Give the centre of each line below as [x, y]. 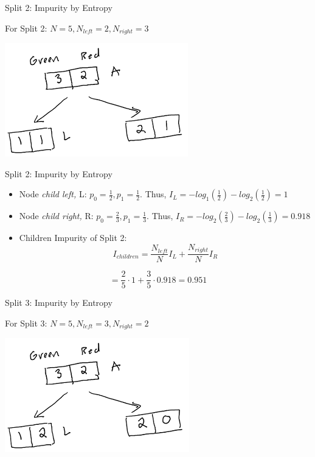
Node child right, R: [56, 216]
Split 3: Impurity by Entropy [59, 303]
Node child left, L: [53, 194]
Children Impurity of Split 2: [73, 238]
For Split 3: [26, 323]
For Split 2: [26, 28]
